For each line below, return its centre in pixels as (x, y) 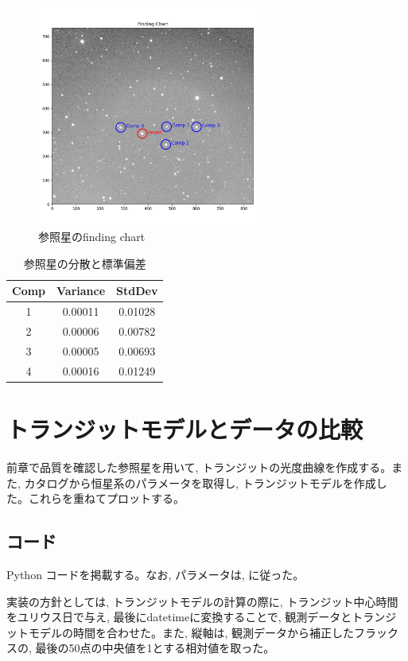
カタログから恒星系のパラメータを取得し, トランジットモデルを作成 (200, 482)
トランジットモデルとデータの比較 (185, 429)
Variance (81, 291)
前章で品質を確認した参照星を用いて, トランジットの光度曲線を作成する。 (199, 467)
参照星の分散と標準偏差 (85, 263)
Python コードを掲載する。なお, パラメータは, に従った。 (155, 574)
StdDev (137, 291)
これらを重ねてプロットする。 (106, 498)
